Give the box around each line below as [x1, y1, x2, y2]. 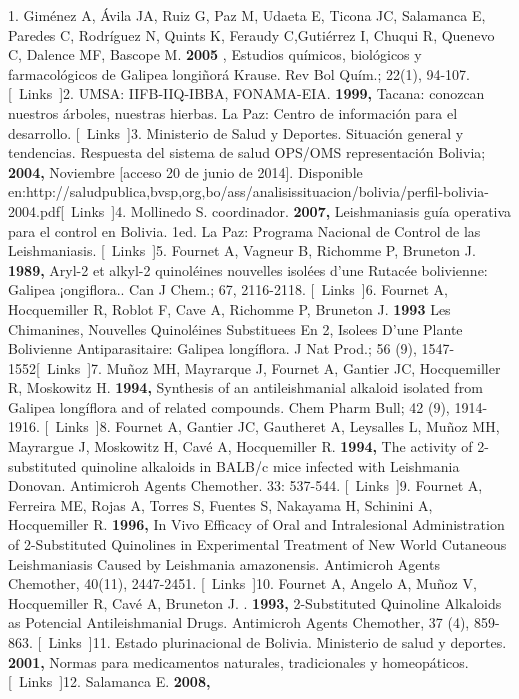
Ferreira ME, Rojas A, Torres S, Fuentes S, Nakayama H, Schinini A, [8, 494, 433, 515]
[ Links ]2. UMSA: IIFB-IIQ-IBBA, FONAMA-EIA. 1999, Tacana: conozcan [8, 83, 485, 104]
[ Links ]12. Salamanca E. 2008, [8, 671, 211, 692]
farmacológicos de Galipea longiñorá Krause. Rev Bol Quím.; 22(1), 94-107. [8, 63, 470, 84]
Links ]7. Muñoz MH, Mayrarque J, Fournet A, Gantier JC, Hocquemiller [46, 357, 501, 378]
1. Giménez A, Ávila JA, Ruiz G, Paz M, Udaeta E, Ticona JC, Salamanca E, [8, 5, 486, 25]
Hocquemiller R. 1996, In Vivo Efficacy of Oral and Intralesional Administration [8, 514, 505, 535]
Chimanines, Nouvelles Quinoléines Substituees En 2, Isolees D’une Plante [8, 318, 463, 339]
